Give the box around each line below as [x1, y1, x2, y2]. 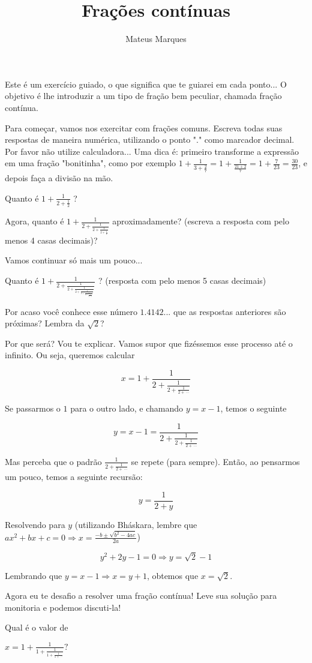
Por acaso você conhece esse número [5, 305, 137, 317]
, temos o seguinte [220, 401, 287, 414]
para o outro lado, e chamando [70, 401, 184, 414]
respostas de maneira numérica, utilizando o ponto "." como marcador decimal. [5, 133, 295, 146]
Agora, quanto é [5, 215, 64, 227]
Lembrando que [5, 569, 62, 581]
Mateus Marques [125, 32, 187, 45]
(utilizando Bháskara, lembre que [74, 518, 197, 530]
